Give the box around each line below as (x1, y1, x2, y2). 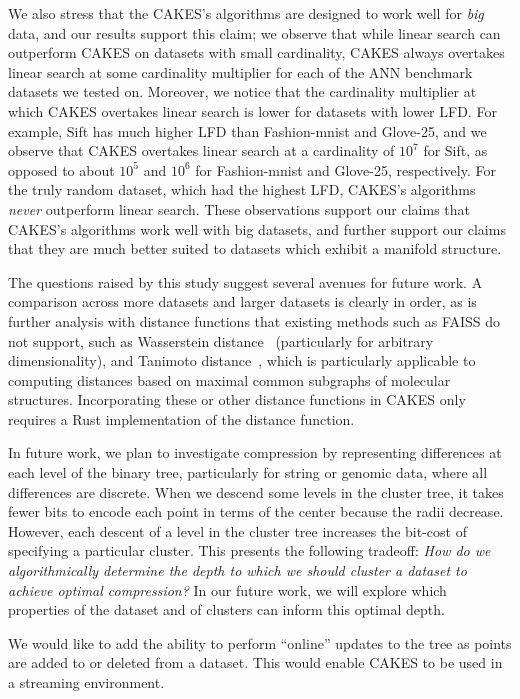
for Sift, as (423, 140, 488, 161)
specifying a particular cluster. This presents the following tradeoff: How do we (8, 540, 491, 561)
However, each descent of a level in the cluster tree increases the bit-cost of (8, 520, 467, 541)
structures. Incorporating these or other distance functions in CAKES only (8, 389, 466, 410)
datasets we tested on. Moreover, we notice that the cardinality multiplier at (8, 81, 477, 102)
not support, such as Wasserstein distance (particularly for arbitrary (8, 330, 434, 351)
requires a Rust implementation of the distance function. (8, 408, 355, 429)
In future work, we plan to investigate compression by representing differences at (8, 442, 502, 463)
